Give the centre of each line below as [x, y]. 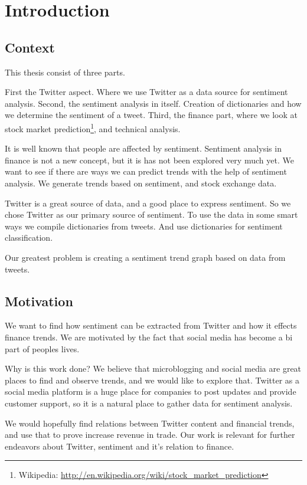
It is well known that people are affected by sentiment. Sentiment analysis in [143, 148]
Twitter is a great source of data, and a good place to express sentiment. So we [148, 203]
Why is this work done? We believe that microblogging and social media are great [153, 368]
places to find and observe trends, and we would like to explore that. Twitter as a [152, 380]
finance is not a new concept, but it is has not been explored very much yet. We [149, 160]
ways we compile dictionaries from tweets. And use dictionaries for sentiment [144, 226]
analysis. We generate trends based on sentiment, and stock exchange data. [141, 183]
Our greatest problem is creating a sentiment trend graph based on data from [145, 257]
